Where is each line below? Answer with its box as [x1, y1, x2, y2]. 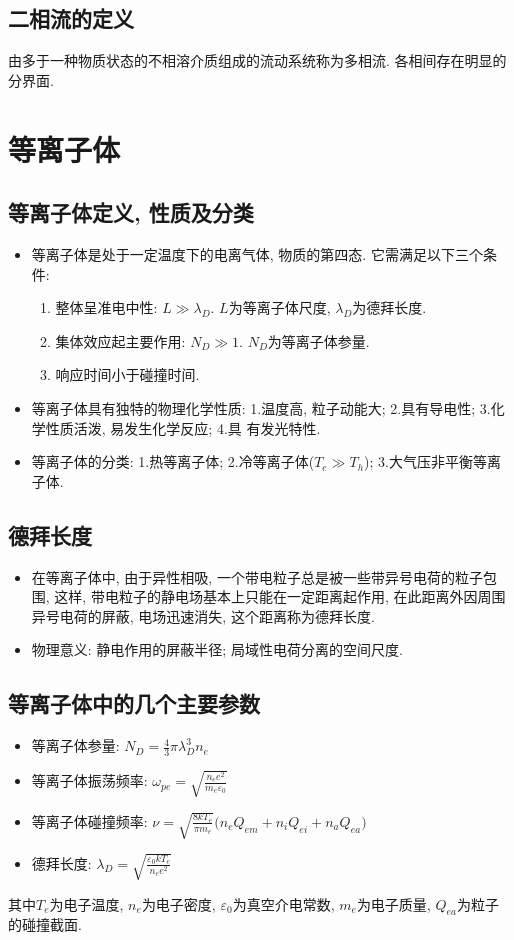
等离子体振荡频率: [31, 770, 148, 791]
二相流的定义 [8, 3, 134, 34]
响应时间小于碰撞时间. [55, 364, 200, 385]
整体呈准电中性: [55, 297, 158, 318]
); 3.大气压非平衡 [364, 451, 473, 472]
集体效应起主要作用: [55, 330, 186, 351]
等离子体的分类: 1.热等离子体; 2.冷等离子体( [31, 451, 315, 472]
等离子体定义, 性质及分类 [8, 197, 254, 228]
